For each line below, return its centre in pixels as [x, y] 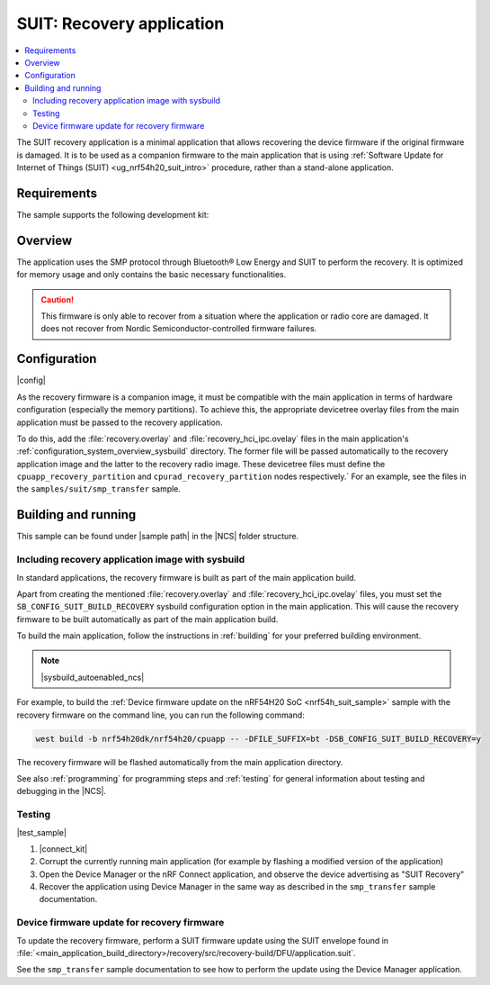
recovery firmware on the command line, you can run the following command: [160, 715]
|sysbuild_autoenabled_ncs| [93, 677]
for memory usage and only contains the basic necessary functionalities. [151, 275]
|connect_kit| [63, 849]
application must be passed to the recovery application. [120, 422]
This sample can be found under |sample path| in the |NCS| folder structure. [158, 537]
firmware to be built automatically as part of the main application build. [147, 619]
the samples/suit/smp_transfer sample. [99, 489]
